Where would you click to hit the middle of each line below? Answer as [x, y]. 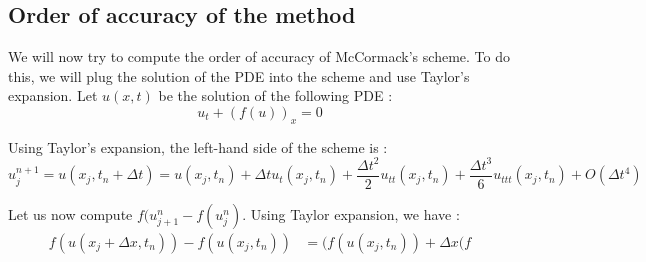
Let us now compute [70, 213]
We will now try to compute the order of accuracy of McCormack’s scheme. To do [259, 56]
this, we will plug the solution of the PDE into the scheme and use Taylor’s [239, 75]
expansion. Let [53, 95]
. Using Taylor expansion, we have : [351, 213]
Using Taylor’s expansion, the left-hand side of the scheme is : [198, 146]
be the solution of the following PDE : [275, 95]
